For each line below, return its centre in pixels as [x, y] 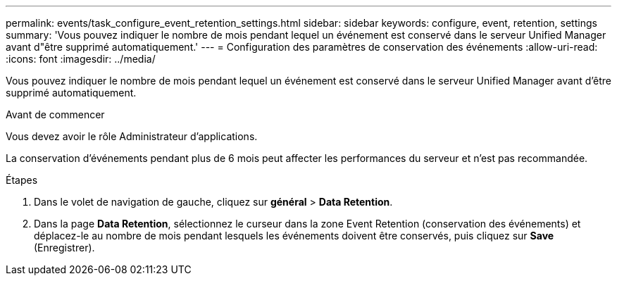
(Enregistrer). [64, 248]
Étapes [22, 180]
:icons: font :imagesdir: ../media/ [81, 59]
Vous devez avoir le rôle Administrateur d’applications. [132, 136]
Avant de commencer [55, 114]
